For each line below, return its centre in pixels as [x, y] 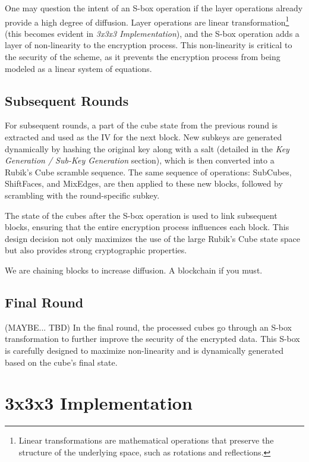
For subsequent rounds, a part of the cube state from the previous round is [141, 125]
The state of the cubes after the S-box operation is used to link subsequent [141, 215]
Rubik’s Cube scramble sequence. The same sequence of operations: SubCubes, [148, 172]
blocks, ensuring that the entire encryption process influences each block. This [147, 227]
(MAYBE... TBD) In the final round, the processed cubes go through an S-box [148, 327]
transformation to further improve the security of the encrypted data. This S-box [152, 339]
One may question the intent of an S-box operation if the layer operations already [154, 8]
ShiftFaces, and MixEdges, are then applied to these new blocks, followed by [144, 183]
